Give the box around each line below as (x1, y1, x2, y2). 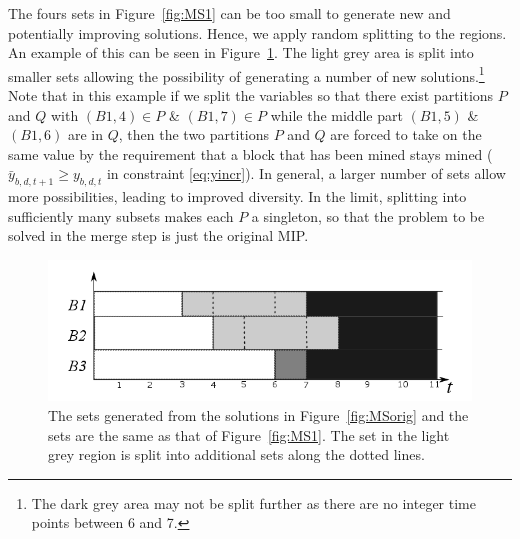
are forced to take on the (330, 124, 482, 145)
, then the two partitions (118, 124, 270, 145)
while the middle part (270, 104, 403, 125)
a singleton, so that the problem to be (251, 205, 485, 226)
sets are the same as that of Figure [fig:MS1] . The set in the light (48, 424, 450, 445)
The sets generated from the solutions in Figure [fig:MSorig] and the (48, 404, 469, 425)
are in (68, 124, 104, 145)
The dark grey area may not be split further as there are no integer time (31, 492, 476, 513)
